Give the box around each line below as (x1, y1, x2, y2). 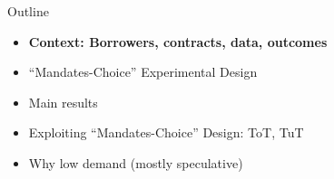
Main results (28, 92, 98, 111)
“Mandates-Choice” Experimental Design (28, 62, 258, 81)
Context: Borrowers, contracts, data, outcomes (28, 32, 328, 51)
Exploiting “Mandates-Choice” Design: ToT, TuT (28, 123, 304, 142)
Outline (7, 2, 49, 20)
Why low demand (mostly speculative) (28, 153, 243, 172)
